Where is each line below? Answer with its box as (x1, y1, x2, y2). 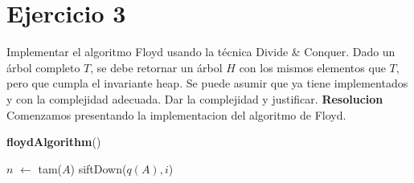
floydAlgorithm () (6, 133, 101, 150)
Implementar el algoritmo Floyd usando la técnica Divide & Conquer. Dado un (6, 43, 396, 60)
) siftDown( (70, 160, 127, 177)
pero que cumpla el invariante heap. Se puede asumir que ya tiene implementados (6, 75, 408, 91)
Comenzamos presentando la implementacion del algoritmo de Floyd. (6, 106, 346, 123)
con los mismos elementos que (239, 59, 386, 75)
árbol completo (6, 59, 80, 75)
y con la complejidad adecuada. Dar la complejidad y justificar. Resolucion (6, 90, 383, 107)
